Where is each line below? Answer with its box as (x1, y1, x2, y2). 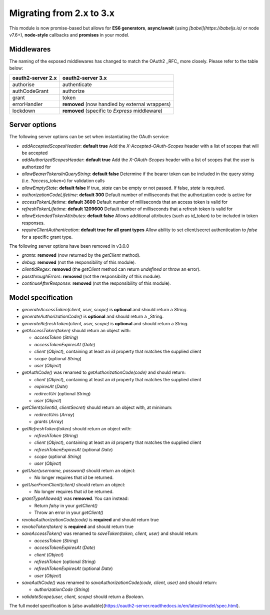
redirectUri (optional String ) (34, 390, 91, 396)
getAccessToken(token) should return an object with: (21, 328, 131, 334)
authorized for (21, 164, 51, 170)
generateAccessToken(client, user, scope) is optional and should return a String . (21, 306, 188, 312)
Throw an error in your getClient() (34, 509, 103, 515)
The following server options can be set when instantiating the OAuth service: (9, 134, 169, 140)
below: (9, 65, 23, 71)
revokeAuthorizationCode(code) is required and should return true (21, 516, 159, 522)
